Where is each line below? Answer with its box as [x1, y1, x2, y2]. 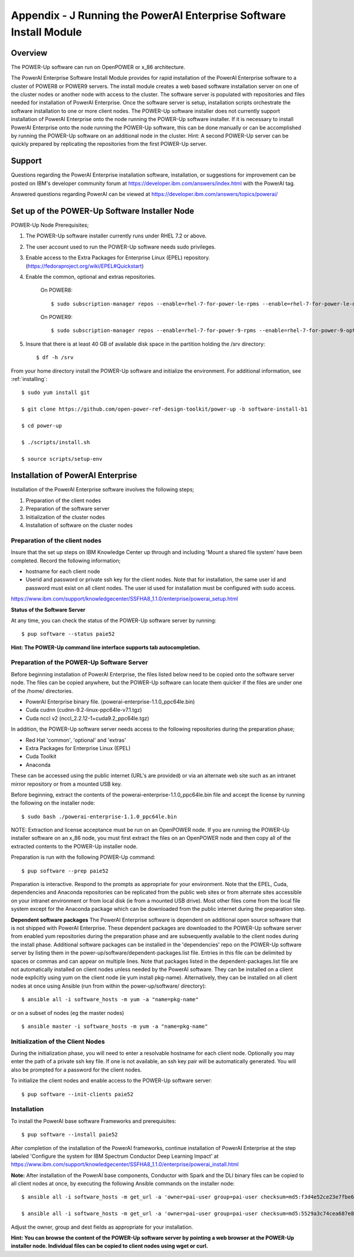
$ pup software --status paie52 [21, 631, 115, 637]
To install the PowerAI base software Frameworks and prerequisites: [11, 1117, 176, 1125]
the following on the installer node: [11, 799, 96, 806]
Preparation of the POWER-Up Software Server [11, 659, 149, 667]
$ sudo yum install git [21, 389, 90, 396]
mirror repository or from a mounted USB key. [11, 780, 122, 787]
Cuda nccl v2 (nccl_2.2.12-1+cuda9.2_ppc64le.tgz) [25, 715, 150, 722]
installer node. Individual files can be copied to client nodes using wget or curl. [11, 1242, 208, 1249]
